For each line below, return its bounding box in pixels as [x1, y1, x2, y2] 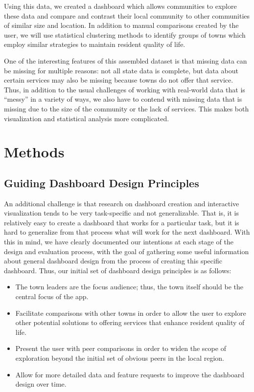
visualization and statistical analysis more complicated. [4, 113, 169, 123]
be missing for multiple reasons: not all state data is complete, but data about [4, 65, 238, 75]
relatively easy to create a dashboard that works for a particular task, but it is [4, 217, 239, 227]
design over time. [15, 379, 67, 389]
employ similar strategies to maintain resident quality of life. [4, 39, 185, 49]
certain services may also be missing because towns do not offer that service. [4, 75, 233, 85]
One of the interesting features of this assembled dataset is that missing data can [4, 55, 247, 65]
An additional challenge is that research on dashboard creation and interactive [4, 198, 239, 208]
